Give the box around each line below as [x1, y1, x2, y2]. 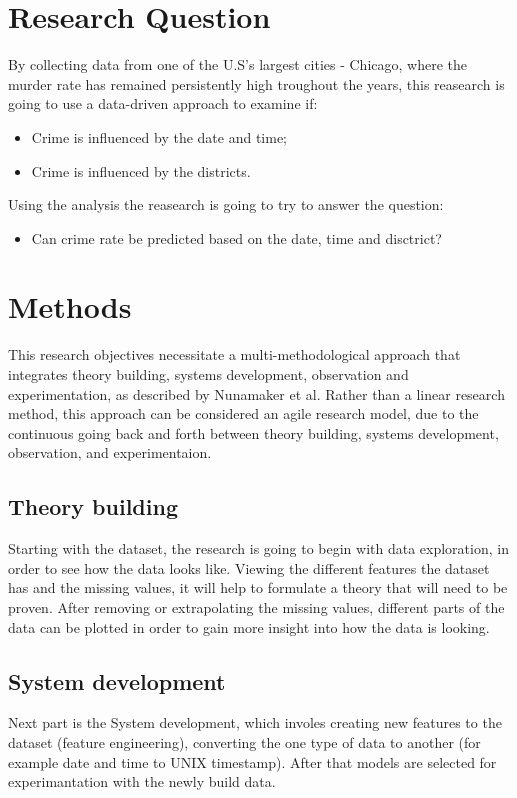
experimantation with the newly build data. [8, 771, 276, 792]
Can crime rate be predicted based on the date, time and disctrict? [31, 227, 442, 248]
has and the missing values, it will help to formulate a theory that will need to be [8, 577, 508, 598]
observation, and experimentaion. [8, 442, 212, 463]
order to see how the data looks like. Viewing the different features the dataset [8, 557, 490, 578]
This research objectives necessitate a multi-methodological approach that [8, 344, 461, 365]
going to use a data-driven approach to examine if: [8, 93, 318, 114]
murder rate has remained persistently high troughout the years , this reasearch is [8, 73, 505, 94]
